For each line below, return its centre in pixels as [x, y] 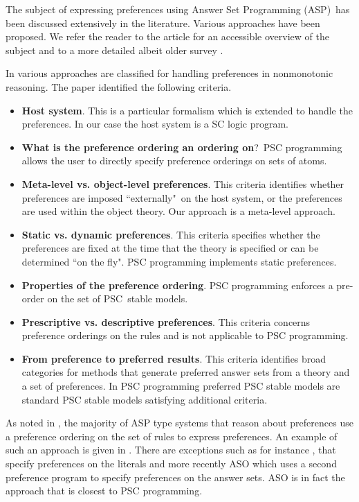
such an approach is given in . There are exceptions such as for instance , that [171, 450]
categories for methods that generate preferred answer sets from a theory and [186, 372]
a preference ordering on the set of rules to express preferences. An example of [172, 436]
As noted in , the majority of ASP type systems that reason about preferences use [179, 423]
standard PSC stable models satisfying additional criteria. [145, 399]
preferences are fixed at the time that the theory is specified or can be [170, 248]
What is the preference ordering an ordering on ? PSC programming [182, 147]
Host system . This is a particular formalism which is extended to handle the [187, 110]
